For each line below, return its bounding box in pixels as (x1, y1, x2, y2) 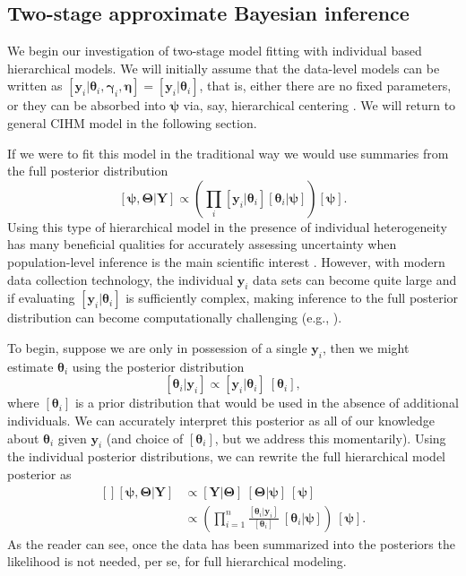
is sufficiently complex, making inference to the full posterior (125, 288, 459, 307)
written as (7, 76, 63, 95)
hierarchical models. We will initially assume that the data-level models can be (7, 58, 440, 77)
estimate (7, 357, 54, 375)
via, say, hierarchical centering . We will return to (183, 96, 456, 115)
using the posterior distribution (72, 357, 245, 375)
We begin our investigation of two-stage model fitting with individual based (7, 41, 422, 60)
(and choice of (106, 428, 184, 447)
